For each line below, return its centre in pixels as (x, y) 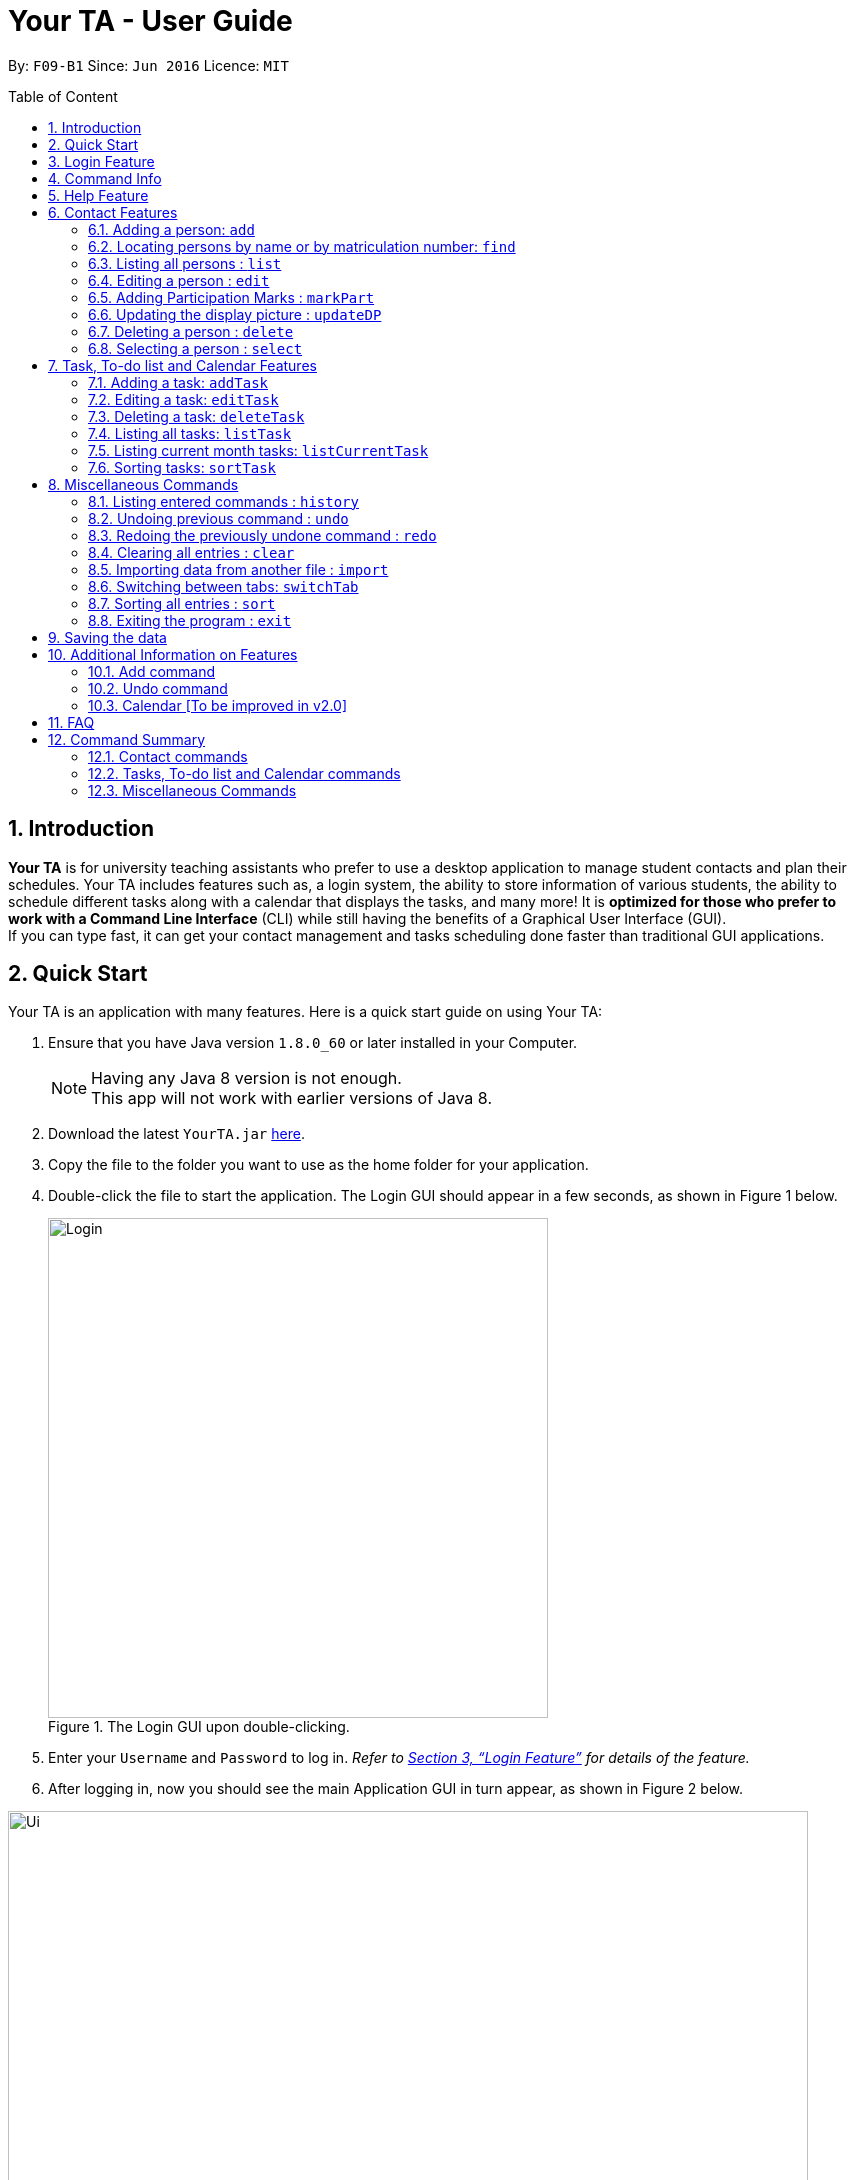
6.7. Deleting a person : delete (191, 331)
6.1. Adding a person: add (171, 229)
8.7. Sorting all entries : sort (182, 603)
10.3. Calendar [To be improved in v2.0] (218, 705)
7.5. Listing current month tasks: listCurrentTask (258, 450)
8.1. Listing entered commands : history (223, 501)
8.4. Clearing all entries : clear (191, 552)
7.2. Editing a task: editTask (183, 399)
